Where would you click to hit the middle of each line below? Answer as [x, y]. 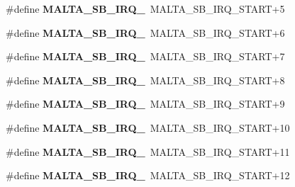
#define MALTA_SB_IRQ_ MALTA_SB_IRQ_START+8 [145, 80]
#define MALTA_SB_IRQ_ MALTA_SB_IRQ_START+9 [145, 104]
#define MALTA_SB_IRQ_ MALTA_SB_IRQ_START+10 [148, 127]
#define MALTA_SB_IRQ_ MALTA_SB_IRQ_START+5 [145, 8]
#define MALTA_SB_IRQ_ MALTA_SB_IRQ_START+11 [148, 151]
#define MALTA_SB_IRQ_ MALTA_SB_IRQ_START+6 [145, 32]
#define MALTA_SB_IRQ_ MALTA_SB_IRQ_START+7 [145, 56]
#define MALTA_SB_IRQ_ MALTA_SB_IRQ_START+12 [148, 175]
